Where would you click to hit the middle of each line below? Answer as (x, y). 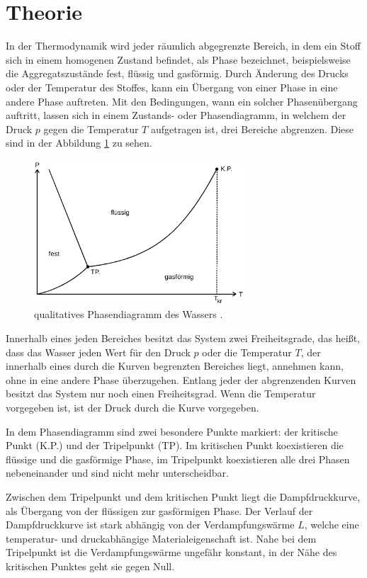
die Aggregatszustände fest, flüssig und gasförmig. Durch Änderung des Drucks (177, 73)
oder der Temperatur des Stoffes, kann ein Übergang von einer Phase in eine (172, 87)
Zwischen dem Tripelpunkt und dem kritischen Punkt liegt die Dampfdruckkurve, (183, 496)
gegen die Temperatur (91, 129)
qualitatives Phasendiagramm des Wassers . (129, 314)
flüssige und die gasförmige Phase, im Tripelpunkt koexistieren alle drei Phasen (178, 459)
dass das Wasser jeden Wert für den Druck (98, 352)
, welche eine (332, 525)
